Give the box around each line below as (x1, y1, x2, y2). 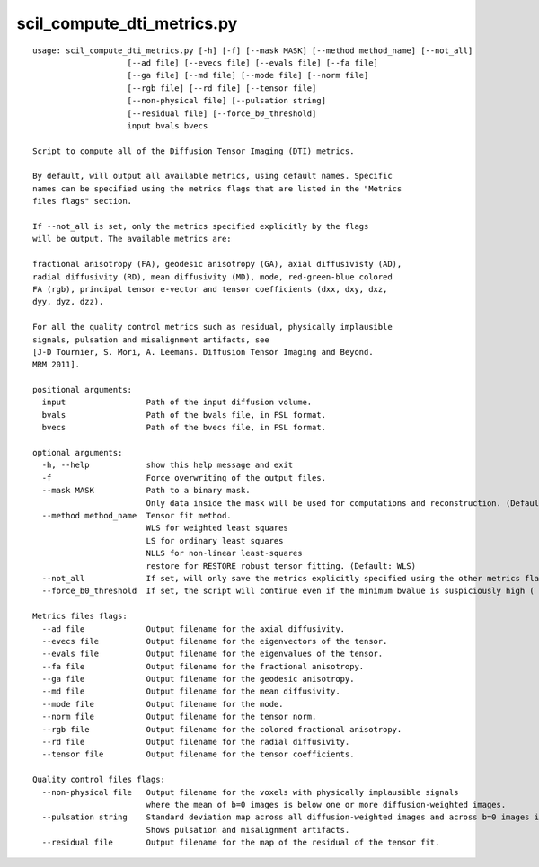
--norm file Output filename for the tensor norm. (41, 712, 317, 722)
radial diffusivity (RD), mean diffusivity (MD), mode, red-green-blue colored (32, 271, 393, 282)
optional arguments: (32, 447, 123, 458)
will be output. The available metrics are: (32, 234, 233, 244)
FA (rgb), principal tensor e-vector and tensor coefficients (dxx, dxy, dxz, (32, 284, 388, 294)
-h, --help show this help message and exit (41, 460, 294, 471)
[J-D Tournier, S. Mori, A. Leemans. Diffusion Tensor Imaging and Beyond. (32, 347, 374, 357)
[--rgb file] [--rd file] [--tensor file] (127, 83, 317, 93)
